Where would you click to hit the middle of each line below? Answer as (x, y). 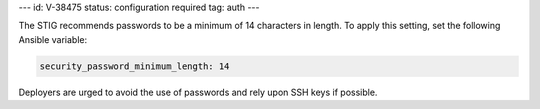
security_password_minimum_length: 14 (134, 66)
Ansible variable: (53, 39)
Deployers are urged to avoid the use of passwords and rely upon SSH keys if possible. (198, 92)
